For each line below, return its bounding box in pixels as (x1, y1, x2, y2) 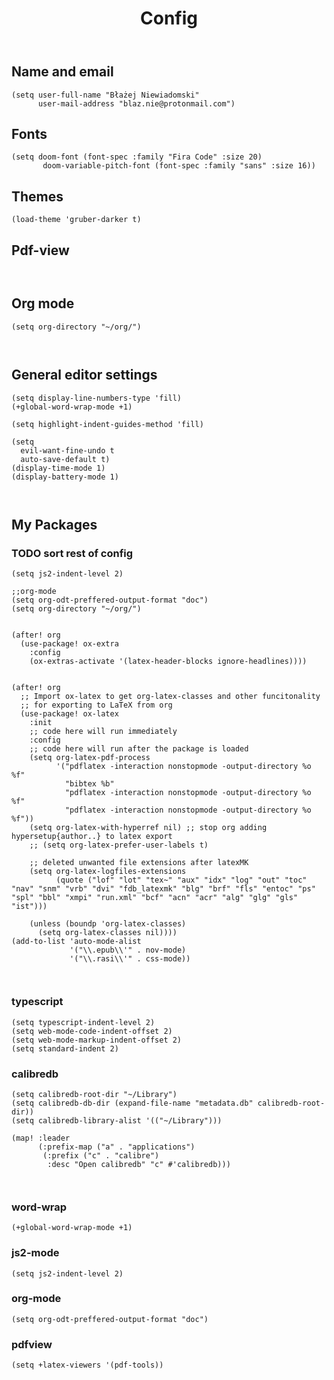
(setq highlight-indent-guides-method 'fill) (11, 419, 204, 429)
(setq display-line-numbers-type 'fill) (11, 393, 183, 403)
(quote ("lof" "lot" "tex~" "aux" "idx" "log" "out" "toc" (55, 875, 308, 886)
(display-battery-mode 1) (11, 472, 119, 482)
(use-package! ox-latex (20, 709, 119, 719)
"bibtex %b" (64, 779, 115, 789)
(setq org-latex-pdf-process (29, 753, 151, 763)
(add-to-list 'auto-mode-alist (11, 937, 142, 947)
